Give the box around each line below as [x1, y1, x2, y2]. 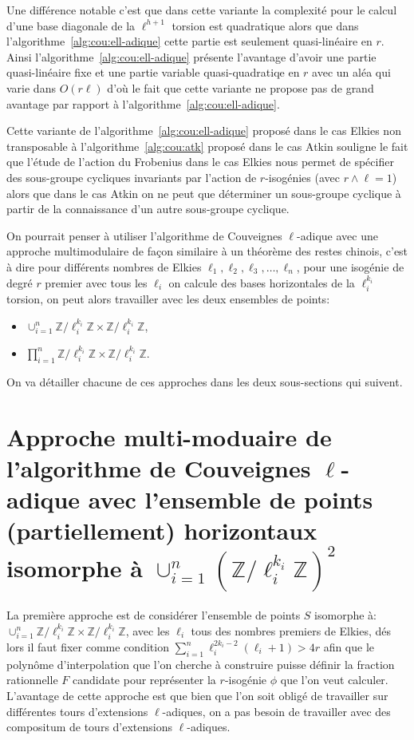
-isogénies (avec [265, 168, 340, 185]
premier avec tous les [45, 274, 148, 291]
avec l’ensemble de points [88, 482, 373, 515]
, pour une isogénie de [296, 258, 404, 275]
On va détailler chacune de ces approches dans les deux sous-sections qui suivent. [6, 373, 403, 390]
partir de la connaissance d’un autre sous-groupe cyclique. [6, 200, 290, 217]
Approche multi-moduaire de [6, 420, 332, 453]
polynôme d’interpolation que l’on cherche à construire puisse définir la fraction [6, 655, 395, 672]
